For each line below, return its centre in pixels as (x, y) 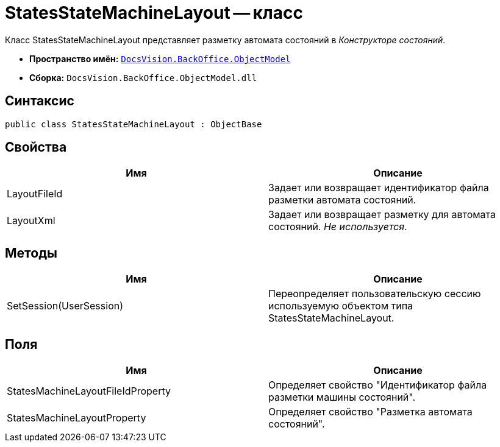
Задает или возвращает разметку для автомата (382, 215)
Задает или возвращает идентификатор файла (379, 188)
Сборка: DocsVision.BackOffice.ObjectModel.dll (143, 77)
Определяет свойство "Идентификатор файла (378, 385)
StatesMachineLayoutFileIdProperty (89, 391)
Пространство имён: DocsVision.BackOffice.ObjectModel (160, 58)
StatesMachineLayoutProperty (77, 418)
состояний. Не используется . (338, 227)
